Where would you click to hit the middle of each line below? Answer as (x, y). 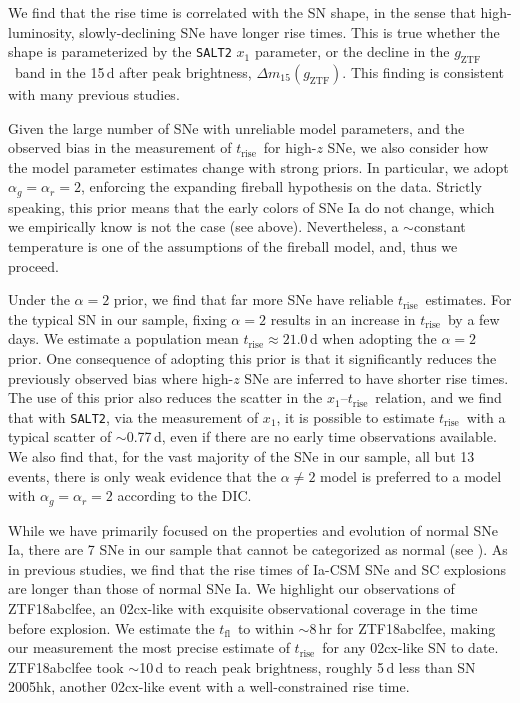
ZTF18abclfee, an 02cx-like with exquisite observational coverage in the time (243, 608)
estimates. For (468, 299)
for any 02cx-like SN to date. (410, 647)
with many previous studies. (94, 93)
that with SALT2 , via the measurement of (133, 416)
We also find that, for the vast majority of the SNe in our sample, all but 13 (241, 456)
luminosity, (41, 31)
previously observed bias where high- (121, 377)
